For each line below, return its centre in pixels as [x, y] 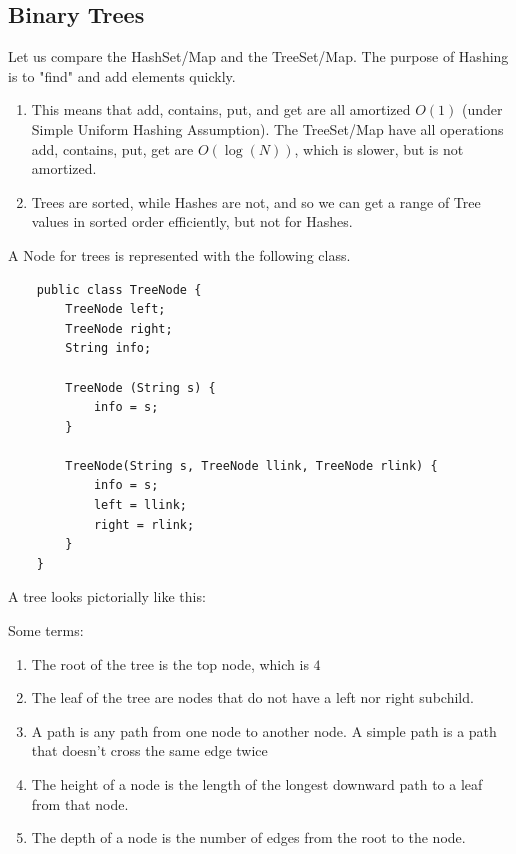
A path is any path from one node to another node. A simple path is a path [264, 730]
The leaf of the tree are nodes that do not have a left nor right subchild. [252, 697]
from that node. [80, 803]
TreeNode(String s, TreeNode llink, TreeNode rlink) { [251, 465]
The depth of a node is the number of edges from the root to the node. [248, 837]
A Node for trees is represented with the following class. [179, 254]
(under [482, 109]
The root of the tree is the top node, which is [170, 663]
